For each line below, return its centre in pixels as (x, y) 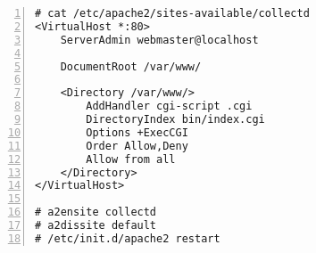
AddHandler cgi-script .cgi (169, 106)
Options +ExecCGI (137, 132)
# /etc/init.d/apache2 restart (128, 238)
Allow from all (131, 159)
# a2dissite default (96, 225)
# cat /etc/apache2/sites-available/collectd (172, 13)
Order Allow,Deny (137, 146)
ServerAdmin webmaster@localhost (159, 40)
